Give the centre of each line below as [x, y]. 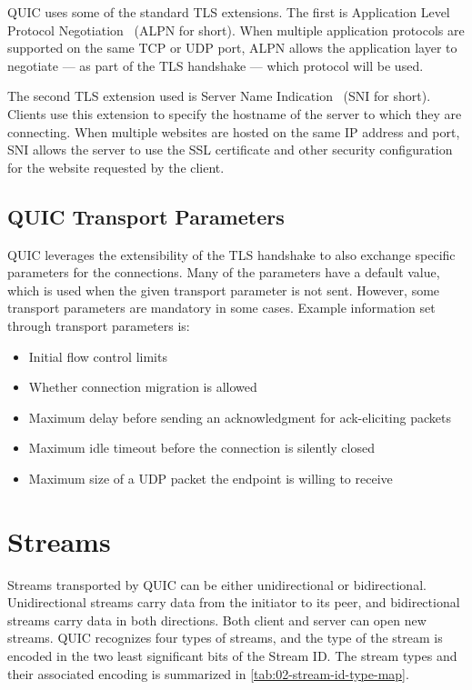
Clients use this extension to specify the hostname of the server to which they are [235, 113]
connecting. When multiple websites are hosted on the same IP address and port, [234, 131]
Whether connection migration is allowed [143, 387]
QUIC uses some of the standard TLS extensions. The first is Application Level [229, 12]
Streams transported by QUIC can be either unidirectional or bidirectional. [217, 584]
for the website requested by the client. [116, 167]
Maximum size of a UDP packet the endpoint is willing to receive [211, 478]
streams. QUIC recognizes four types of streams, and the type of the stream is [225, 638]
